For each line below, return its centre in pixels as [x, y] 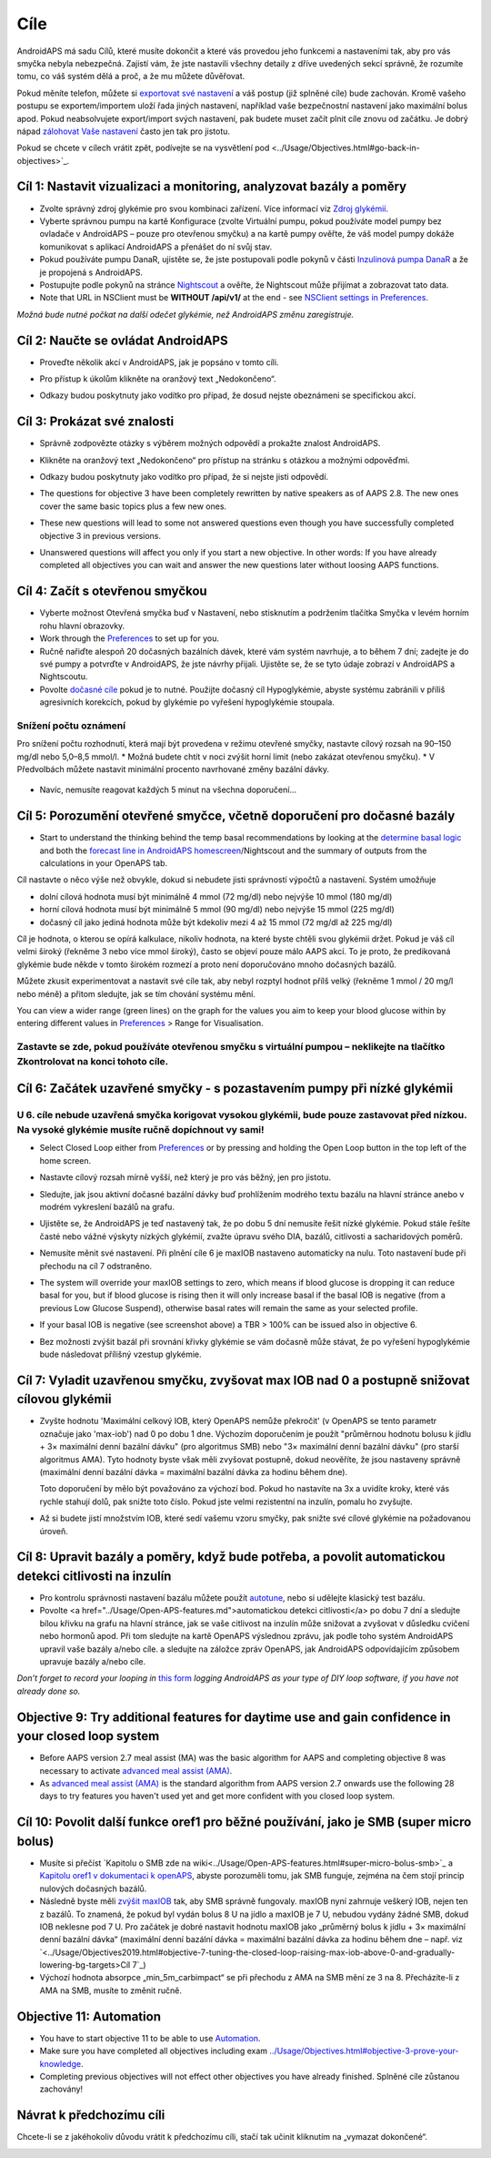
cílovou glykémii [65, 1399]
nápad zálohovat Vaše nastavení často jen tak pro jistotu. [124, 131]
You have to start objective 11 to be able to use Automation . [150, 2038]
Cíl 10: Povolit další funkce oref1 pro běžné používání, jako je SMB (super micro [244, 1822]
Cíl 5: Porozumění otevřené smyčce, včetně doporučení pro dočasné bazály [236, 816]
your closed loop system [88, 1736]
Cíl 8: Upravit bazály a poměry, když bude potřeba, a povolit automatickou [231, 1557]
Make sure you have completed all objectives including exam [154, 2051]
